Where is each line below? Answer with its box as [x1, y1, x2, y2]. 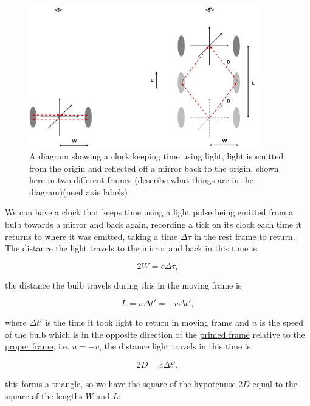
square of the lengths [5, 389, 83, 402]
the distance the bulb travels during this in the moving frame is [5, 278, 242, 291]
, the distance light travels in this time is [98, 340, 251, 352]
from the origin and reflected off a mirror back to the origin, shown [29, 161, 279, 174]
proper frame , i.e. [5, 340, 69, 352]
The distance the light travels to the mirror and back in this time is [5, 242, 257, 254]
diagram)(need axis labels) [29, 185, 128, 198]
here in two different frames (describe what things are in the [29, 173, 254, 186]
